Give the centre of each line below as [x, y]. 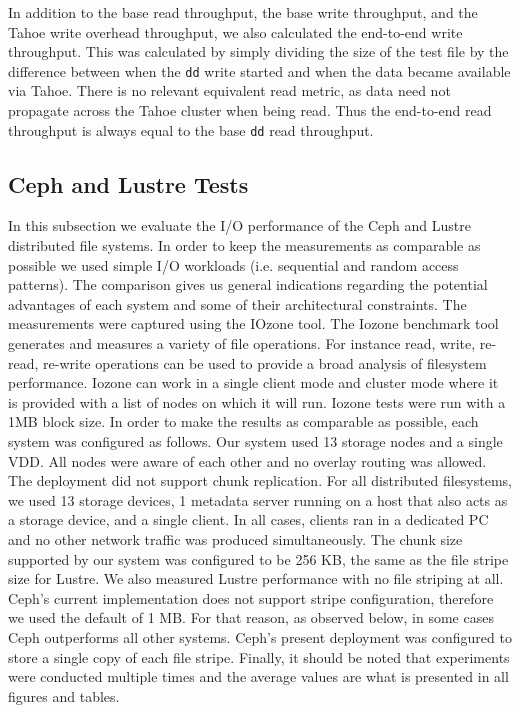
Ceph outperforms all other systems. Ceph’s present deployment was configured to [260, 636]
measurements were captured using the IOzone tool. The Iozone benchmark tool [253, 323]
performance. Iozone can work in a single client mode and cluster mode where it [253, 382]
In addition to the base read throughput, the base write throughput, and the [243, 12]
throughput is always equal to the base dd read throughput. [191, 129]
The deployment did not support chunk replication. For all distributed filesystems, [260, 480]
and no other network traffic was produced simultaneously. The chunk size [235, 538]
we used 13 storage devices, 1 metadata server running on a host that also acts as [258, 499]
